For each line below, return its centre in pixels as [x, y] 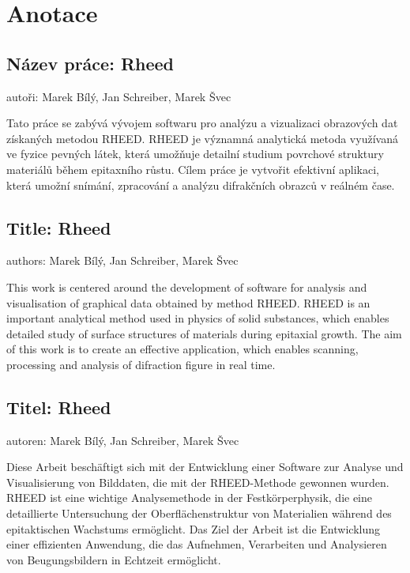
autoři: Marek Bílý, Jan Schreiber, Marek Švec [119, 96]
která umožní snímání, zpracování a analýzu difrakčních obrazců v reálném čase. [201, 185]
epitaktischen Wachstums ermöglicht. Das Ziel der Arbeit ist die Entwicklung [193, 528]
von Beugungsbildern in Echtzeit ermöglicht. [114, 559]
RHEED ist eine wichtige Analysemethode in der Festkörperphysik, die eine [190, 498]
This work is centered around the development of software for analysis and [187, 286]
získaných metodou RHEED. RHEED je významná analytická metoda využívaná [202, 138]
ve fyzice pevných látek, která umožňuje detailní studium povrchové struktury [195, 154]
